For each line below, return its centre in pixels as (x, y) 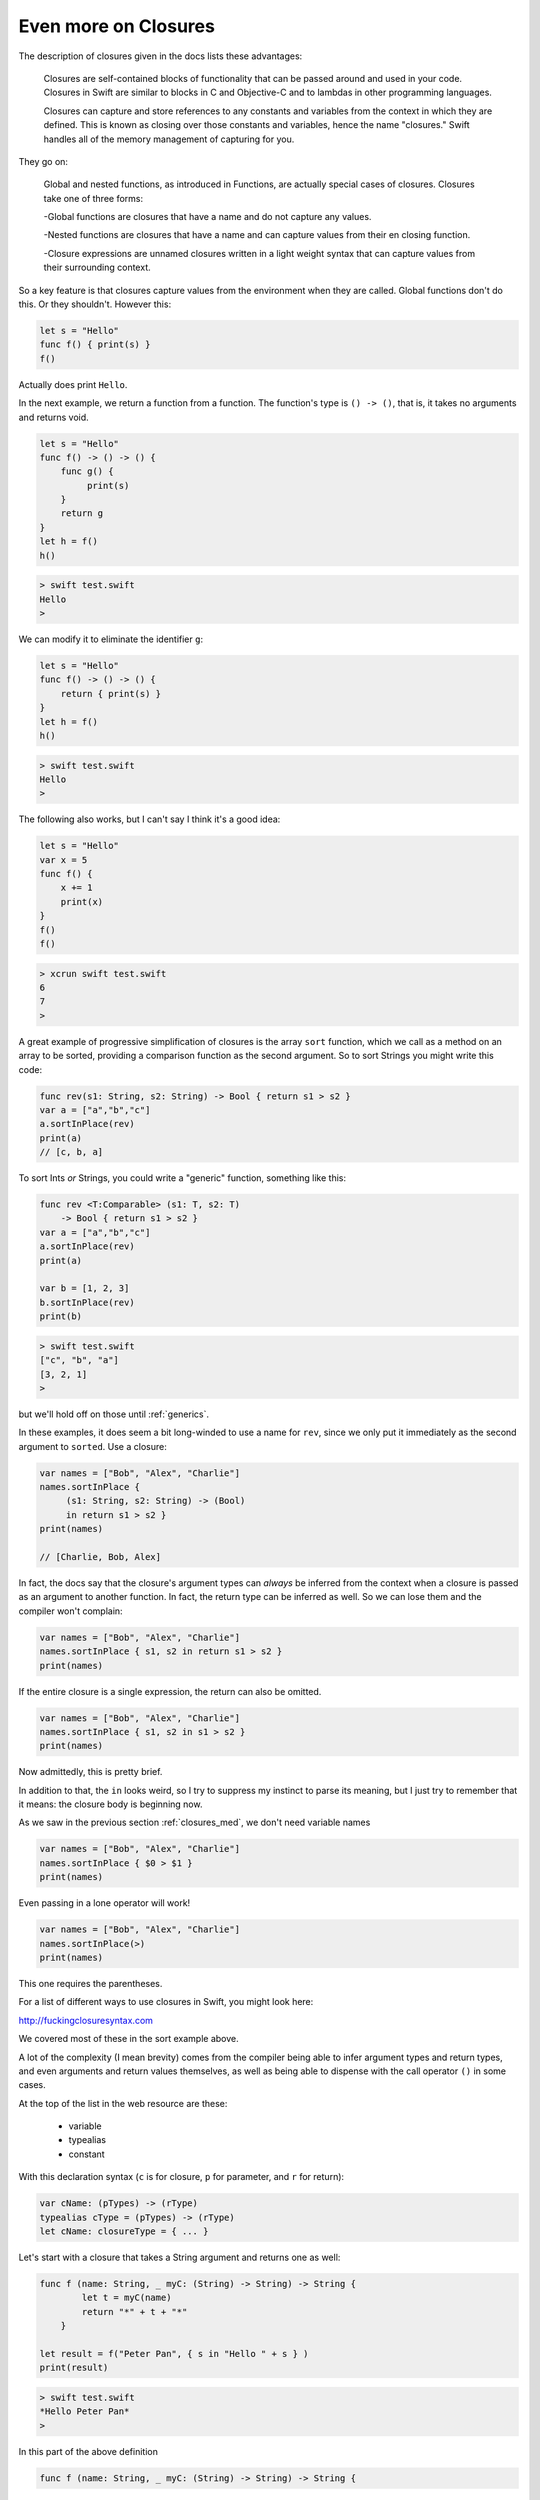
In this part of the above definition (88, 2451)
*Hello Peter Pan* (84, 2411)
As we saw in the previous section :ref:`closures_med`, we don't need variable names (194, 1822)
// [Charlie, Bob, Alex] (100, 1556)
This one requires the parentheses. (90, 1983)
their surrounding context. (97, 267)
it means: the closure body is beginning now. (110, 1804)
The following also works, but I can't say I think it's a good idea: (149, 819)
